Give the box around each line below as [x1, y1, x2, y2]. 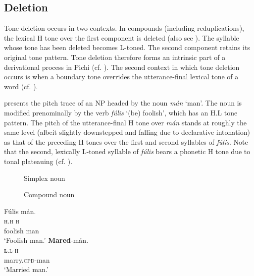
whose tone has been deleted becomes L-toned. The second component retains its [4, 42, 250, 53]
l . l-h [4, 245, 19, 255]
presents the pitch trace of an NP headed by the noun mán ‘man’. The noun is [4, 98, 242, 108]
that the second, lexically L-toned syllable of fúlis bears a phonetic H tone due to [4, 146, 251, 157]
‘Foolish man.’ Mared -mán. [4, 235, 89, 245]
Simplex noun [24, 172, 65, 183]
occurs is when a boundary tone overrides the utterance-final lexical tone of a [4, 71, 239, 82]
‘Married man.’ [4, 264, 49, 275]
